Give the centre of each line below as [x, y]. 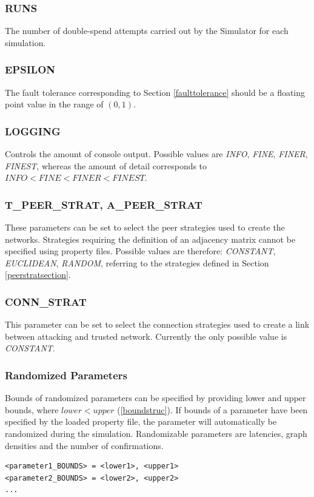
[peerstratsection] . [38, 275]
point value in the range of [54, 104]
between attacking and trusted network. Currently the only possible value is [146, 336]
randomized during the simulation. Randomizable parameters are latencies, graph [156, 433]
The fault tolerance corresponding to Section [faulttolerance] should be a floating [155, 92]
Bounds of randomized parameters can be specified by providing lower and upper [155, 398]
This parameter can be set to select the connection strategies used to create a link [157, 324]
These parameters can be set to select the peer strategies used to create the [145, 227]
